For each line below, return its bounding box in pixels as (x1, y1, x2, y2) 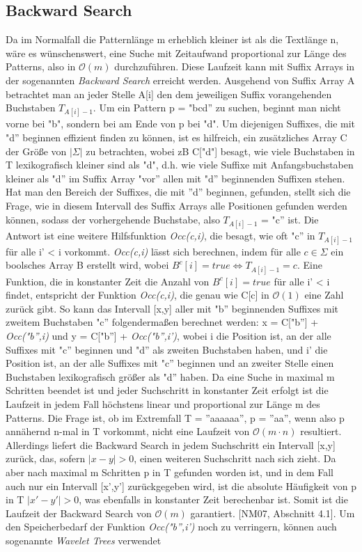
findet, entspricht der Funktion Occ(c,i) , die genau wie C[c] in (6, 287, 269, 302)
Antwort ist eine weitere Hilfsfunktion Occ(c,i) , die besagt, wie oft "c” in (6, 228, 315, 242)
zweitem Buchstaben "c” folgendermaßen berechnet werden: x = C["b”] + (6, 315, 319, 329)
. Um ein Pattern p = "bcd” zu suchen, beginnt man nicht (93, 100, 341, 115)
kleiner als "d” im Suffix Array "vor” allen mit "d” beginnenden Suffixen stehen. (6, 171, 345, 185)
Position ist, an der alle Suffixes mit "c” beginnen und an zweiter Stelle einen (6, 356, 334, 370)
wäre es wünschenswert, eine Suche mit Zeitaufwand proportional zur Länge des (6, 45, 347, 60)
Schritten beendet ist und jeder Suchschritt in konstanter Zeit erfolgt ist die (6, 383, 329, 397)
